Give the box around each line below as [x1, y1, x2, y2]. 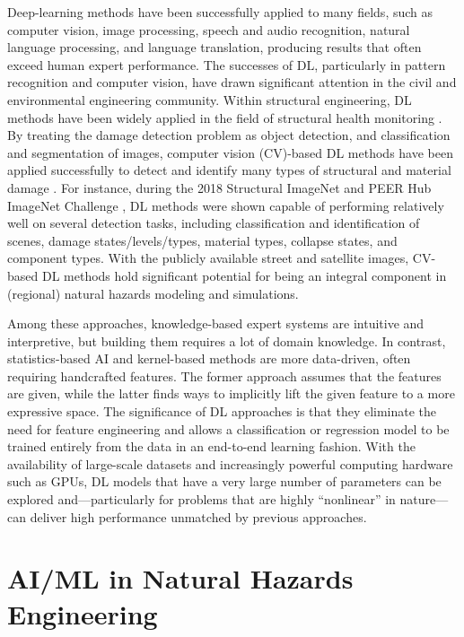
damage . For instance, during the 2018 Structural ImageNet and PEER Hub [7, 178, 432, 196]
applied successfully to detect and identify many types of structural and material [7, 161, 451, 179]
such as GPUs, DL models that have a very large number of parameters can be [7, 472, 442, 491]
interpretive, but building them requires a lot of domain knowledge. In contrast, [7, 331, 446, 350]
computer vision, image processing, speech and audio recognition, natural [7, 20, 410, 39]
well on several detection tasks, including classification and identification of [7, 214, 420, 232]
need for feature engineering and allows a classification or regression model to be [7, 419, 450, 438]
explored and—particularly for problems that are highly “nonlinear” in [7, 490, 396, 509]
